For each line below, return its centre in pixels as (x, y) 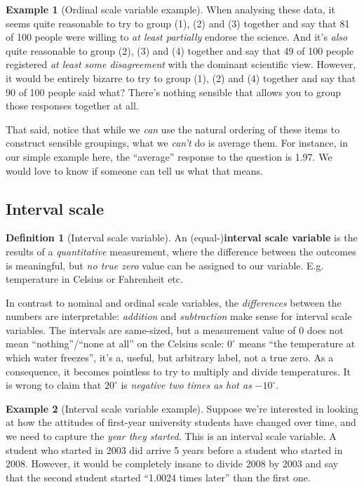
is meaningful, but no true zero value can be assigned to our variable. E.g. (165, 265)
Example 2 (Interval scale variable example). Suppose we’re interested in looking (182, 408)
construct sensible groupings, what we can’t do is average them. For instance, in (177, 143)
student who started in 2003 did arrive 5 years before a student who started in (174, 449)
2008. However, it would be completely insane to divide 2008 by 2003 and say (172, 463)
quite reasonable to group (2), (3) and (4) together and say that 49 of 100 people (180, 50)
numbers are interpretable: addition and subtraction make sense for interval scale (179, 316)
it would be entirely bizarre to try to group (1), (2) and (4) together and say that (181, 78)
